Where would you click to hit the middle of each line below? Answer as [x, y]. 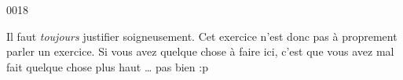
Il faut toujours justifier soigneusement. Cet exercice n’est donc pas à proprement [202, 36]
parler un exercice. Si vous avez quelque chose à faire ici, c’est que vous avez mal [200, 51]
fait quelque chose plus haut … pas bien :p [107, 66]
